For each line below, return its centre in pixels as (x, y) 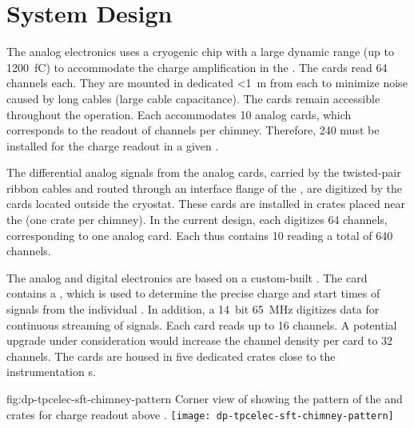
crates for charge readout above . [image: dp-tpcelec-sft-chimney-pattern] (200, 414)
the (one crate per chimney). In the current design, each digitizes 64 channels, (197, 220)
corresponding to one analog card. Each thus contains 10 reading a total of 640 (200, 235)
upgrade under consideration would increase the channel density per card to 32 (200, 340)
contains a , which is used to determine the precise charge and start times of (193, 293)
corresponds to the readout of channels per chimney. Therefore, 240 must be (193, 130)
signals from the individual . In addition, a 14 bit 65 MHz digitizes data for (193, 309)
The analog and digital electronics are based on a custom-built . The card (187, 277)
